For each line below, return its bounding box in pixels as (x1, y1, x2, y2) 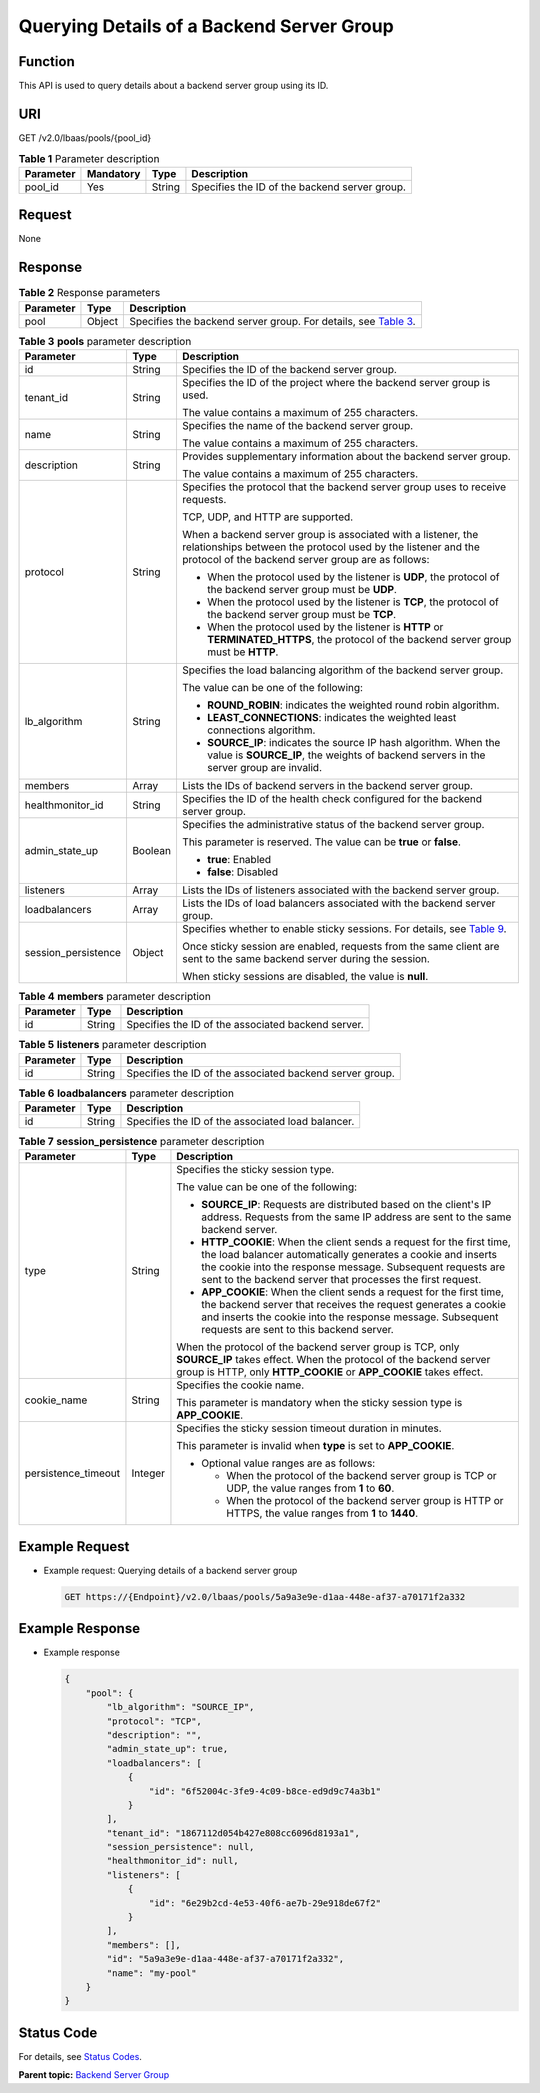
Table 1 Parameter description (18, 151, 160, 165)
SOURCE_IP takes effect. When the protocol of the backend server (176, 1353, 491, 1367)
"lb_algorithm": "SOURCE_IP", (106, 1701, 255, 1713)
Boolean (131, 843, 172, 857)
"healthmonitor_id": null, (106, 1855, 239, 1867)
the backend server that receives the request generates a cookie (201, 1298, 507, 1312)
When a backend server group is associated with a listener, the (181, 527, 479, 541)
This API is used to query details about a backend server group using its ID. (18, 80, 329, 92)
